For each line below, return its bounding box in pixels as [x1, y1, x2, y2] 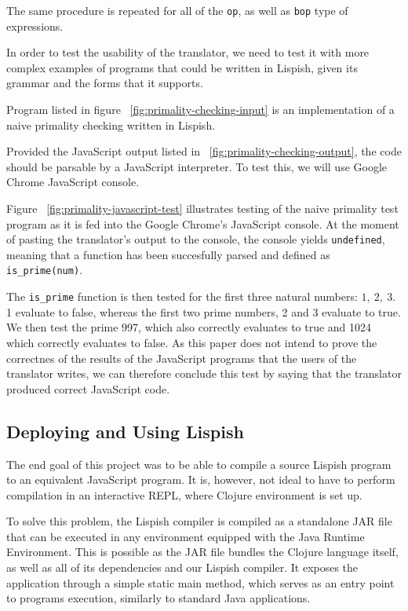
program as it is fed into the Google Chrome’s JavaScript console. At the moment [6, 215, 399, 232]
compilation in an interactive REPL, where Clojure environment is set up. [6, 486, 362, 503]
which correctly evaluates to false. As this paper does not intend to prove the [6, 334, 377, 350]
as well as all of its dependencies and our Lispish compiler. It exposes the [6, 559, 359, 576]
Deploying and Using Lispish [6, 419, 244, 443]
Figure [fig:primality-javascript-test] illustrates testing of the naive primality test [6, 200, 399, 216]
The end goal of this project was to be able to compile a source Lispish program [6, 456, 392, 472]
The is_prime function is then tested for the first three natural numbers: [6, 288, 358, 305]
